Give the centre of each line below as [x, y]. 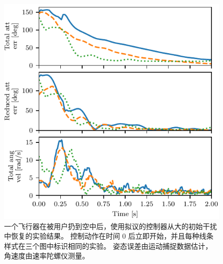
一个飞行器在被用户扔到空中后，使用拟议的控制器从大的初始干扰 [110, 226]
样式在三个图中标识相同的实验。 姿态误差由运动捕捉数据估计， [108, 246]
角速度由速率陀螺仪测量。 [47, 256]
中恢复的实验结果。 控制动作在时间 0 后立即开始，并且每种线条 [109, 236]
